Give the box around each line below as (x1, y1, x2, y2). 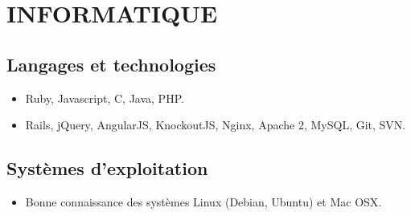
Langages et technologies (6, 51, 216, 76)
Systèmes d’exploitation (6, 156, 208, 181)
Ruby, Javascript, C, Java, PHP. (25, 89, 184, 106)
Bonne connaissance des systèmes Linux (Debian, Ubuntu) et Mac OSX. (25, 193, 382, 210)
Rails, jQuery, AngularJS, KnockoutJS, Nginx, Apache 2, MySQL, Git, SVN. (25, 116, 406, 133)
